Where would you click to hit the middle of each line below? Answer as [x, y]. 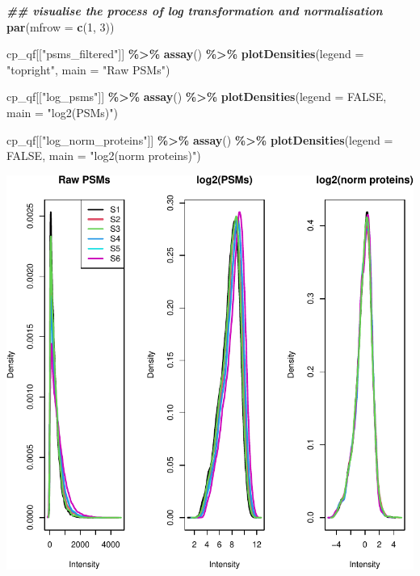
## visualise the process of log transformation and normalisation [195, 11]
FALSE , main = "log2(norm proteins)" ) [104, 156]
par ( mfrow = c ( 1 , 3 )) [61, 26]
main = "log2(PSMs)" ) [62, 112]
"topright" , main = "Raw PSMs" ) [88, 69]
